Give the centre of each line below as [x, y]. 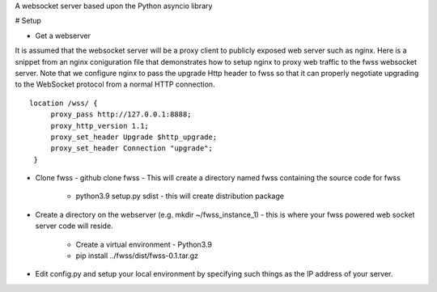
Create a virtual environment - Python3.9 [144, 244]
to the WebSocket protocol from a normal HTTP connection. [115, 84]
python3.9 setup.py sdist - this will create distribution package [180, 196]
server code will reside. [74, 226]
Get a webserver [63, 36]
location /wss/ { [64, 103]
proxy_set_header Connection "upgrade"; [132, 148]
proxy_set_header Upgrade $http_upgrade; [134, 137]
